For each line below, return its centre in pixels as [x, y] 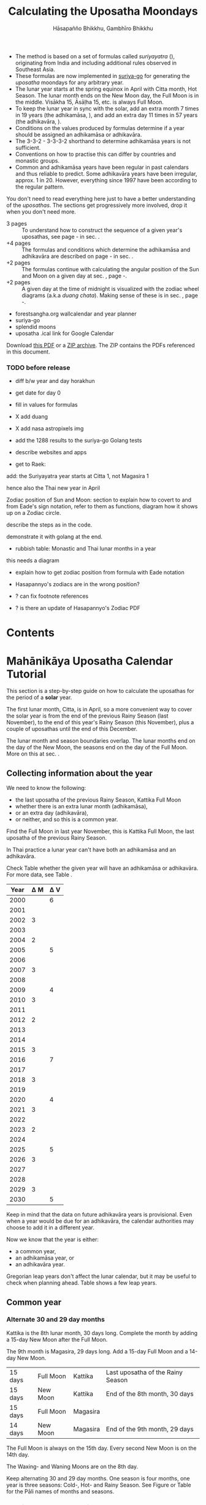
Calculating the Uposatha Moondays [103, 11]
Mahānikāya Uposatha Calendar [90, 661]
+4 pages [18, 243]
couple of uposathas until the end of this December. [72, 729]
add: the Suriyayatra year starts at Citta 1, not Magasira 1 [78, 476]
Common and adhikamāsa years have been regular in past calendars [102, 167]
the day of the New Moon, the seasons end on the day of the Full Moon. [97, 748]
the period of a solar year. [39, 697]
